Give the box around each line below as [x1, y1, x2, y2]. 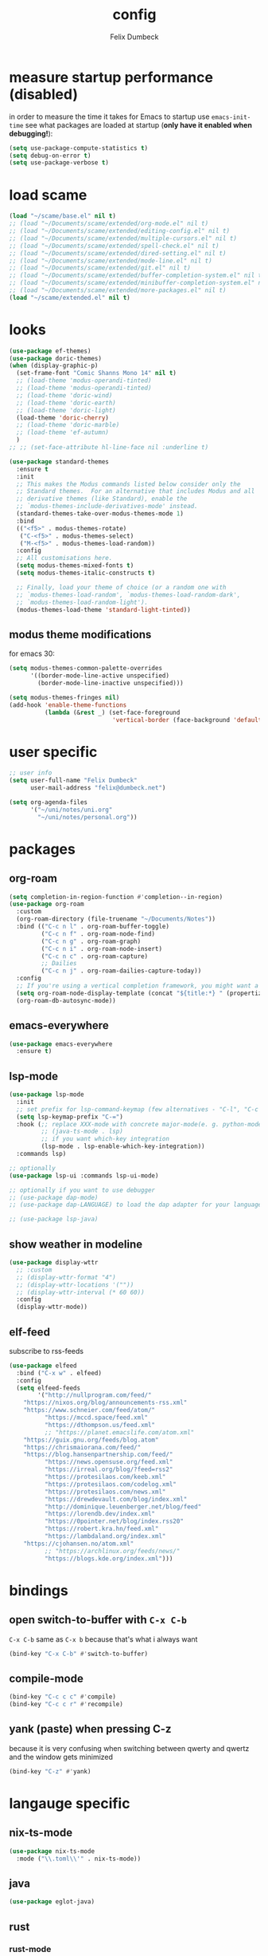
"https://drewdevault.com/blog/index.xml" [44, 1495, 188, 1503]
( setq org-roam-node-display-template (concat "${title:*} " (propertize [16, 989, 266, 997]
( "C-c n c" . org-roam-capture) [41, 952, 149, 960]
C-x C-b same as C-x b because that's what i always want [9, 1634, 198, 1644]
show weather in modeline [9, 1237, 143, 1251]
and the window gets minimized [9, 1752, 114, 1761]
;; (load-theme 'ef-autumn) [16, 428, 110, 436]
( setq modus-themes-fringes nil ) [9, 693, 120, 701]
